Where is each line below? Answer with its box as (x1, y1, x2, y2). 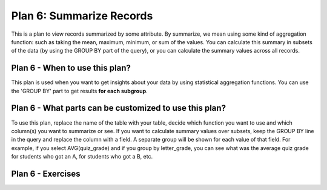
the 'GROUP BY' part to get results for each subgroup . (11, 87, 148, 94)
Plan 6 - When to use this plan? (11, 63, 131, 73)
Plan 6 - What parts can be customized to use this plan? (11, 103, 226, 113)
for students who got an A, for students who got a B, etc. (11, 153, 153, 160)
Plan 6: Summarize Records (11, 9, 153, 22)
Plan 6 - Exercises (11, 168, 81, 179)
